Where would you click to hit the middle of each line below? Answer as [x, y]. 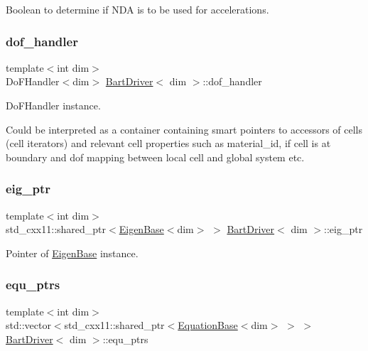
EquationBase [208, 325]
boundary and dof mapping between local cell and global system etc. [155, 157]
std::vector [28, 325]
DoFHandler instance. [53, 105]
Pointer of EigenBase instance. [72, 253]
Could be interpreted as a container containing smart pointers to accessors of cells [184, 129]
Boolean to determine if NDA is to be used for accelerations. [137, 9]
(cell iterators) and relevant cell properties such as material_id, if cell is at [168, 143]
